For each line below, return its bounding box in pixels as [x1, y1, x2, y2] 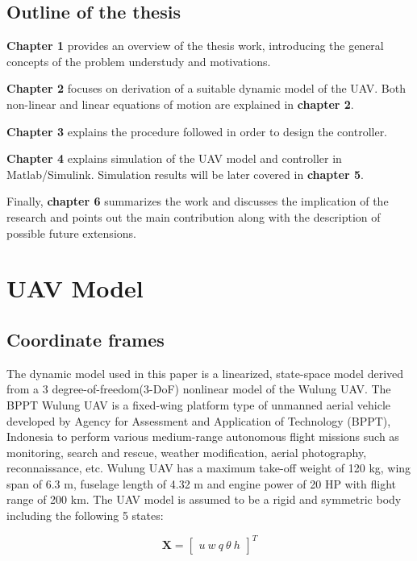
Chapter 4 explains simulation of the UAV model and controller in [6, 150, 342, 167]
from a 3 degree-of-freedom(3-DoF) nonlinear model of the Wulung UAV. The [6, 380, 391, 397]
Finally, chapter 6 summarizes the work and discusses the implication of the [6, 193, 389, 210]
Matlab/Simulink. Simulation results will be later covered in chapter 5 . [6, 165, 364, 182]
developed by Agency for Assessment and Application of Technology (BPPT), [6, 412, 391, 429]
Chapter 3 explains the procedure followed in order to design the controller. [6, 123, 388, 139]
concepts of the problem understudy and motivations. [6, 52, 271, 69]
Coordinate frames [6, 326, 165, 351]
